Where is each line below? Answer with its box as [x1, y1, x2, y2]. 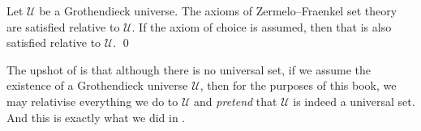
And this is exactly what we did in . [6, 108, 186, 125]
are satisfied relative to [6, 18, 120, 35]
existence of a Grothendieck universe [6, 77, 188, 94]
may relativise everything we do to [6, 92, 178, 109]
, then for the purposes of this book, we [200, 77, 397, 94]
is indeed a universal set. [293, 92, 415, 109]
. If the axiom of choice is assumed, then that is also [131, 18, 392, 35]
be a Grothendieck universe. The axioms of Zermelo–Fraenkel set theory [39, 2, 397, 19]
